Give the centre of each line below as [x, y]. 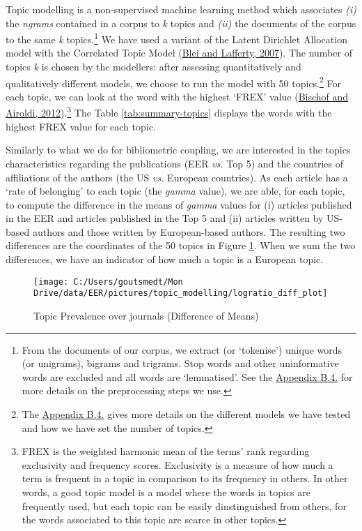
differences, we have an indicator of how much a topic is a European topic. [165, 259]
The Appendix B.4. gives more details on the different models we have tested [186, 413]
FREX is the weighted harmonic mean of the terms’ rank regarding [166, 451]
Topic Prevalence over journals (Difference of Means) [146, 315]
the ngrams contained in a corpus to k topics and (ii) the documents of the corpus [181, 23]
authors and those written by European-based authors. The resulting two [189, 231]
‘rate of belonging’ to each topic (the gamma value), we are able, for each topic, [175, 191]
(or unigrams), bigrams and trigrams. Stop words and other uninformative [180, 363]
